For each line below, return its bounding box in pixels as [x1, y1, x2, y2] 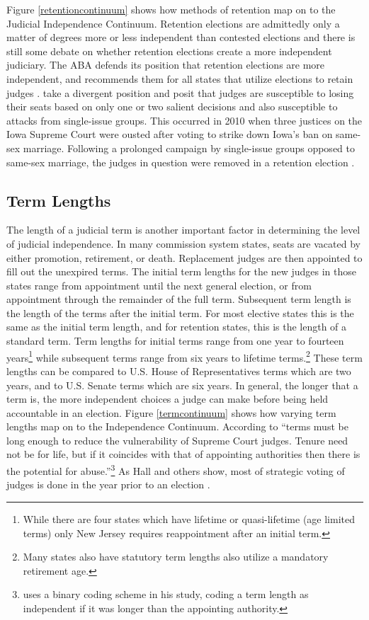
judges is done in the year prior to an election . [6, 477, 210, 492]
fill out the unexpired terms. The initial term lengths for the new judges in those [6, 264, 356, 279]
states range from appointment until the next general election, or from [6, 277, 312, 292]
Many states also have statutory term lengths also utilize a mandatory [23, 549, 329, 564]
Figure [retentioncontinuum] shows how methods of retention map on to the [6, 2, 336, 16]
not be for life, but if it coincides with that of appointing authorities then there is [6, 447, 361, 461]
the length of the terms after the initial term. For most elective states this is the [6, 305, 354, 320]
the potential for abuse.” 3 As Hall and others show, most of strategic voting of [6, 461, 345, 478]
